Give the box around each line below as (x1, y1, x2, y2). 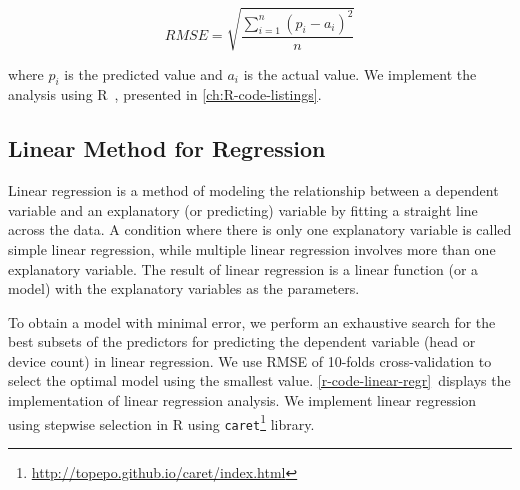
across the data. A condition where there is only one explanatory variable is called (8, 219, 512, 240)
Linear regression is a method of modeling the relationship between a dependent (8, 180, 499, 201)
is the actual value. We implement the (243, 63, 477, 84)
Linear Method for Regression (8, 133, 326, 164)
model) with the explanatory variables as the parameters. (8, 278, 360, 299)
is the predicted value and (64, 63, 223, 84)
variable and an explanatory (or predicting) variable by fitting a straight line (8, 199, 478, 220)
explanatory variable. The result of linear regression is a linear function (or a (8, 258, 479, 279)
